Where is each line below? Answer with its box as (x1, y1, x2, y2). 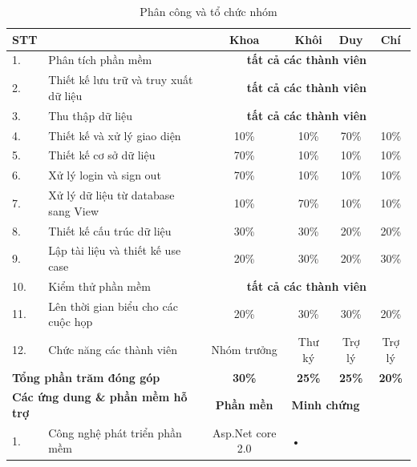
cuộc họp (48, 313, 93, 330)
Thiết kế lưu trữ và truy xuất (48, 71, 193, 88)
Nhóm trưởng (211, 340, 277, 357)
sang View (48, 202, 99, 219)
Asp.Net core (212, 424, 277, 441)
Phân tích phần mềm (48, 51, 152, 68)
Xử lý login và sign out (48, 167, 161, 183)
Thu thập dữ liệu (48, 107, 132, 123)
